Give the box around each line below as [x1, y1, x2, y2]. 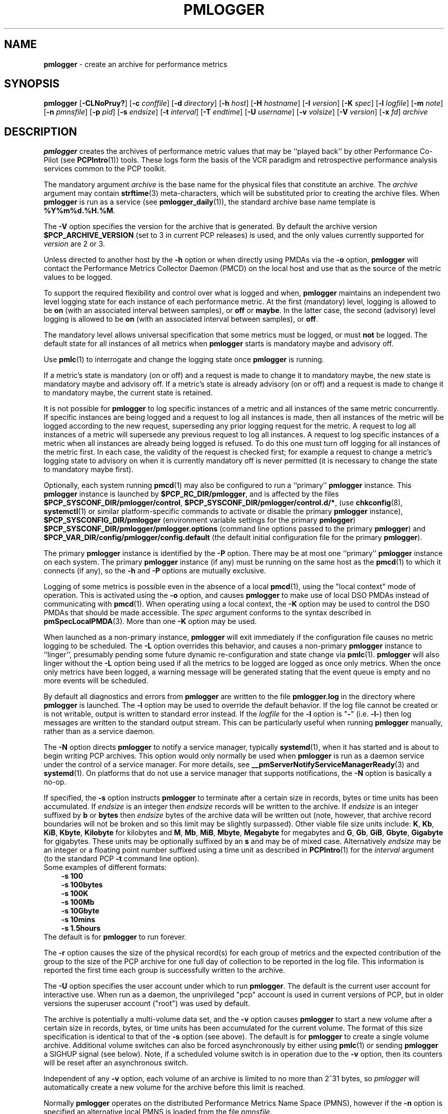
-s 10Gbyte [61, 906, 100, 916]
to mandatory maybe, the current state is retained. [43, 388, 213, 397]
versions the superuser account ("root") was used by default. [43, 999, 250, 1008]
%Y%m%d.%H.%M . [43, 206, 116, 215]
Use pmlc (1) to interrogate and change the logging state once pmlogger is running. [43, 355, 324, 364]
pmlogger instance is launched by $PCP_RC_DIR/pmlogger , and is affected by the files [43, 489, 339, 499]
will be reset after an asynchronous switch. [43, 1058, 188, 1067]
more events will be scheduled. [43, 676, 148, 685]
